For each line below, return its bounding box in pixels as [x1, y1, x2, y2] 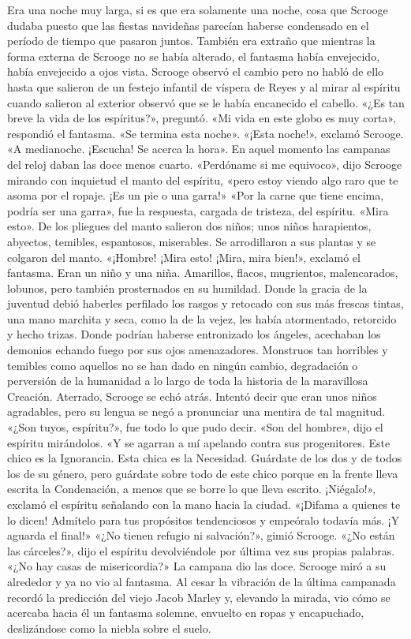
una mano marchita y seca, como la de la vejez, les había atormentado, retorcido [7, 310, 397, 327]
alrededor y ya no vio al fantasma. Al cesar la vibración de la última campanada [7, 573, 396, 589]
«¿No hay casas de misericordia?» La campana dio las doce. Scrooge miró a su [7, 558, 387, 574]
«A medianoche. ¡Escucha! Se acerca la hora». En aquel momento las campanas [7, 140, 390, 157]
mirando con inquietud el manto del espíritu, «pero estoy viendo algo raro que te [7, 171, 398, 188]
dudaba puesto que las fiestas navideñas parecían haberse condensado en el [7, 17, 369, 33]
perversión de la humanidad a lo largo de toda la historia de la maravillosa [7, 372, 368, 389]
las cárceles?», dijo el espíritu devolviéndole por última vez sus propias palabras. [7, 542, 395, 559]
